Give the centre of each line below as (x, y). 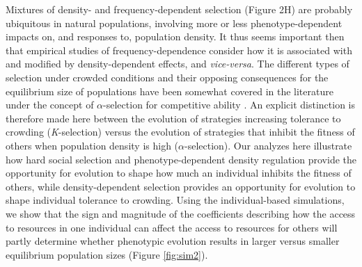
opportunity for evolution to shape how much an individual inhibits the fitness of (179, 173)
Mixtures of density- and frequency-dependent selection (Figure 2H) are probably (179, 9)
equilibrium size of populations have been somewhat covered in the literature (170, 91)
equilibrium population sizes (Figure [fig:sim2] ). (107, 254)
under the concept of (50, 105)
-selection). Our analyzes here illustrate (268, 145)
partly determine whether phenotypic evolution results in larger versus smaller (173, 241)
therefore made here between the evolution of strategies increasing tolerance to (173, 118)
